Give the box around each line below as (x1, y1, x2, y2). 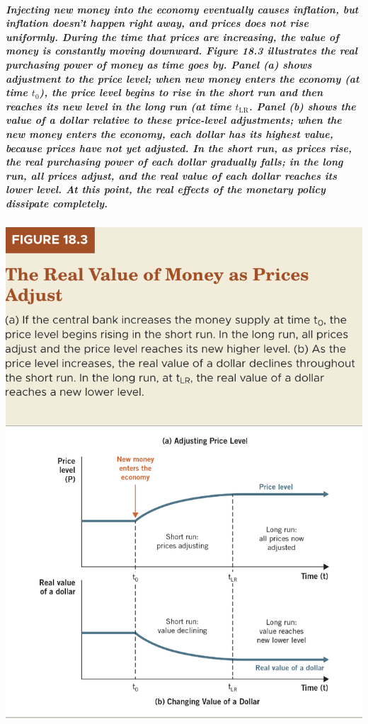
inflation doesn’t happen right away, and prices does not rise (6, 16, 309, 30)
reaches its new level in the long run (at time (6, 98, 231, 113)
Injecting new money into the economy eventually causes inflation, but (6, 1, 359, 16)
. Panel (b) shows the (248, 98, 356, 113)
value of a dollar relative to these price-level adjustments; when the (6, 113, 342, 127)
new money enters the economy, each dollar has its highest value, (6, 126, 333, 141)
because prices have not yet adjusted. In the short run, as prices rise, (6, 140, 352, 155)
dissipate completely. (6, 195, 108, 210)
